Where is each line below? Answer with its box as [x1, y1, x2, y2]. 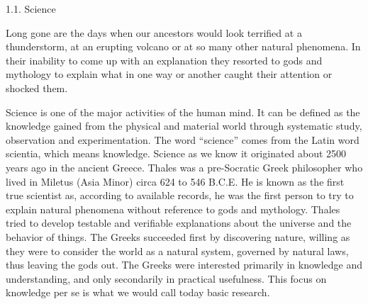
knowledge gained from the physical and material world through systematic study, [6, 118, 362, 133]
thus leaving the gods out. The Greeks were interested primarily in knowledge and [6, 257, 363, 272]
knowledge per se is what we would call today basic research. [6, 285, 270, 300]
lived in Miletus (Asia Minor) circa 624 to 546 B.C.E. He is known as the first [6, 174, 345, 188]
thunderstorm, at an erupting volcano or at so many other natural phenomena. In [6, 39, 361, 54]
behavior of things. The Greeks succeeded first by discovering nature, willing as [6, 229, 350, 244]
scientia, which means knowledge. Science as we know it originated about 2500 [6, 146, 347, 161]
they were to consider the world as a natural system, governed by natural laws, [6, 243, 349, 258]
